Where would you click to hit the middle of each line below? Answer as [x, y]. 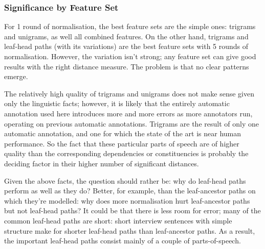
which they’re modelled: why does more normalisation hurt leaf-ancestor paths [127, 200]
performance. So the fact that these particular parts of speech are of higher [122, 143]
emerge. [16, 76]
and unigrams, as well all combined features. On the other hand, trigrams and [126, 36]
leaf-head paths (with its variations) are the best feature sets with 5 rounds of [126, 46]
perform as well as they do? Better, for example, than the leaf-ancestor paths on [130, 191]
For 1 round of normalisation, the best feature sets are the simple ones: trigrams [130, 26]
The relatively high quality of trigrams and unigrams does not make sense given [129, 93]
